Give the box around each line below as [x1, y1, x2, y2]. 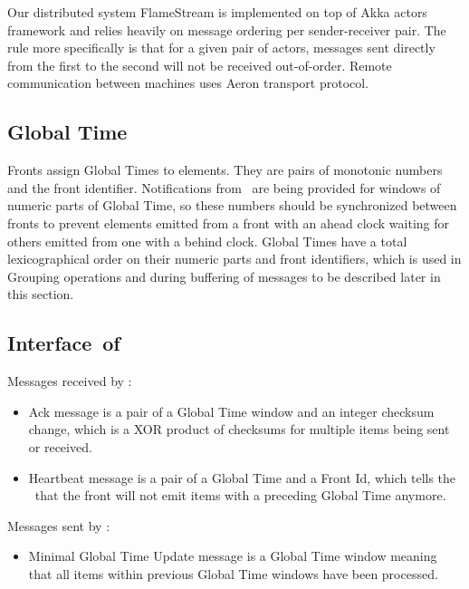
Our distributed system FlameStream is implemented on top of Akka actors [7, 3, 427, 21]
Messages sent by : [7, 516, 110, 535]
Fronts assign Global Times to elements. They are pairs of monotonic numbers [7, 160, 443, 179]
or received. [28, 437, 92, 456]
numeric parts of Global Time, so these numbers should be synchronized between [7, 196, 457, 215]
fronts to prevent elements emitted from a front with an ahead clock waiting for [7, 213, 449, 232]
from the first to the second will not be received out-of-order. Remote [7, 55, 392, 74]
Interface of [7, 329, 120, 357]
